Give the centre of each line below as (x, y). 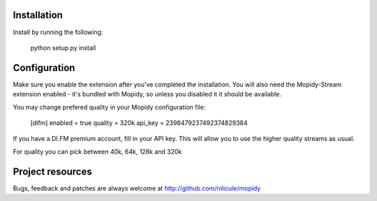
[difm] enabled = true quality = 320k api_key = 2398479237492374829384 (139, 123)
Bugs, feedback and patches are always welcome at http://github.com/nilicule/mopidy (137, 188)
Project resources (52, 171)
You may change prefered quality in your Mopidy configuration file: (109, 107)
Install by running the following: (58, 32)
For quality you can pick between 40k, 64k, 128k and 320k (97, 151)
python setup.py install (63, 47)
